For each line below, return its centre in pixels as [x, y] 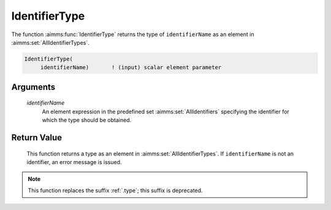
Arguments [33, 87]
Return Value [37, 137]
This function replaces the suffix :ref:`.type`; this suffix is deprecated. [115, 190]
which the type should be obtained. [87, 120]
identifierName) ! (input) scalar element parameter [131, 68]
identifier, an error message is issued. [74, 162]
